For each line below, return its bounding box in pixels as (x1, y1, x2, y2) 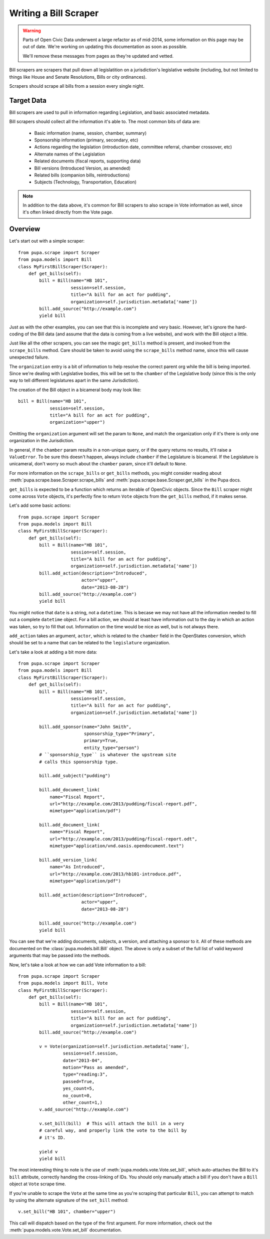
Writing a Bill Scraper (9, 8, 99, 19)
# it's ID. (39, 1135, 66, 1140)
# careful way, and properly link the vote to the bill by (39, 1128, 187, 1133)
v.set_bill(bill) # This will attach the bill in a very (39, 1121, 184, 1127)
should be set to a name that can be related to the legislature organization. (9, 640, 170, 646)
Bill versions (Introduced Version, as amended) (34, 165, 131, 171)
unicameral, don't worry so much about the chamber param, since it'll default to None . (9, 461, 187, 467)
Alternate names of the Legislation (34, 151, 105, 157)
